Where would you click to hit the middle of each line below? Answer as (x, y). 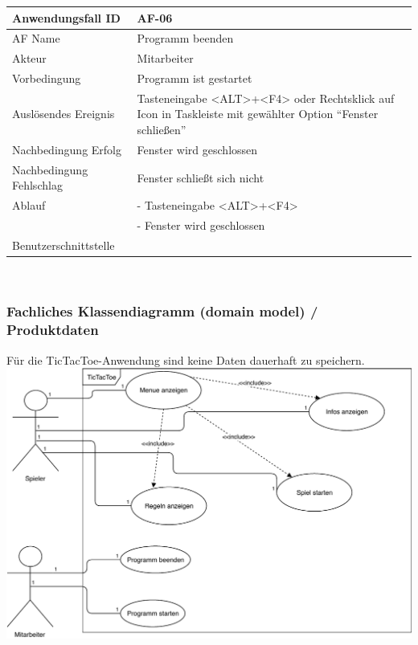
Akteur (29, 58)
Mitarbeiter (165, 58)
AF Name (36, 38)
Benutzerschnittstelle (64, 245)
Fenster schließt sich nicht (201, 177)
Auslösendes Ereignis (64, 114)
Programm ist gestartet (195, 78)
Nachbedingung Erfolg (67, 149)
